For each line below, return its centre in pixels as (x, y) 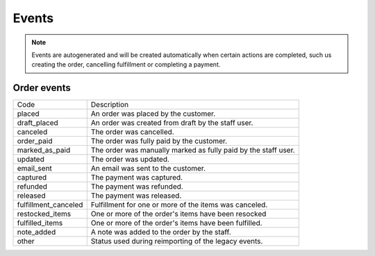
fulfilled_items (40, 223)
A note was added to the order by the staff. (161, 232)
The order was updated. (130, 160)
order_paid (35, 141)
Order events (42, 88)
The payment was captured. (137, 178)
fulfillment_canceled (50, 205)
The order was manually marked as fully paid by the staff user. (193, 151)
